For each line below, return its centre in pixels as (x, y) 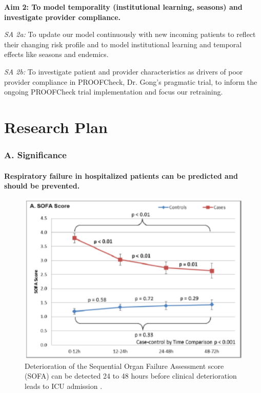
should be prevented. (42, 186)
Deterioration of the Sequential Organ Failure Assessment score (124, 366)
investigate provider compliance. (63, 17)
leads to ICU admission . (64, 386)
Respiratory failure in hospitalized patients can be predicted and (121, 175)
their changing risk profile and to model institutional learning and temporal (123, 44)
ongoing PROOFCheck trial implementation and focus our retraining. (114, 92)
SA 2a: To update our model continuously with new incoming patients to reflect (130, 34)
